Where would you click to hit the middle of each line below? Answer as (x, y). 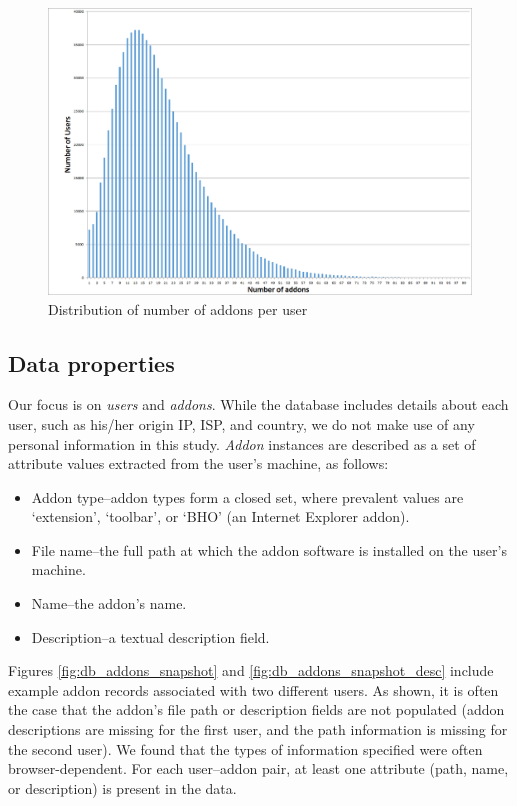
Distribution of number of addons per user (178, 308)
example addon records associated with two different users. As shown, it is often (253, 689)
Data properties (91, 362)
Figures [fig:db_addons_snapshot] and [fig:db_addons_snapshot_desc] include (251, 670)
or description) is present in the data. (122, 787)
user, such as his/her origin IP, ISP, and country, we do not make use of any (241, 423)
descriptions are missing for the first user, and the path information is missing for (258, 729)
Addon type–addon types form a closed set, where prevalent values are (247, 496)
